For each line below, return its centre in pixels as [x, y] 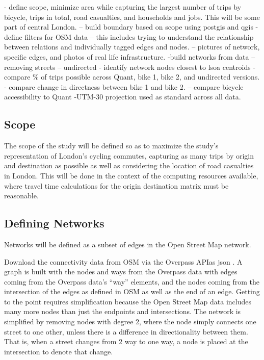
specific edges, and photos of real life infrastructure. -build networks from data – [130, 56]
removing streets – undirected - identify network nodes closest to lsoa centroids [127, 67]
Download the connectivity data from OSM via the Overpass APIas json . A [123, 261]
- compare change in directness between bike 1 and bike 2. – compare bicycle [124, 86]
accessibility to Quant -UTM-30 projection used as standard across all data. [123, 97]
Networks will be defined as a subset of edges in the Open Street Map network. [128, 244]
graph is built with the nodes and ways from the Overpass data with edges [121, 272]
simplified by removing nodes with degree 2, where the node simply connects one [130, 322]
